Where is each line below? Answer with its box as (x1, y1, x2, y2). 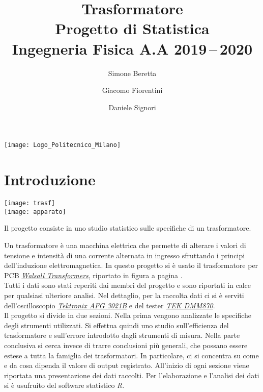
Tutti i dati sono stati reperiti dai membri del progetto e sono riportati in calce (4, 280, 251, 290)
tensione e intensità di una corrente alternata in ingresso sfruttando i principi (4, 250, 245, 260)
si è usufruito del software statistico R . (4, 380, 125, 390)
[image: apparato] (4, 208, 66, 215)
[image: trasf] (4, 200, 55, 207)
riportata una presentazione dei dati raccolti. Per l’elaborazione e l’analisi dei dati (4, 370, 259, 380)
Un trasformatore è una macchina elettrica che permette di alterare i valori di (4, 239, 246, 250)
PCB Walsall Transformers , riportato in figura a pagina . (4, 269, 183, 280)
